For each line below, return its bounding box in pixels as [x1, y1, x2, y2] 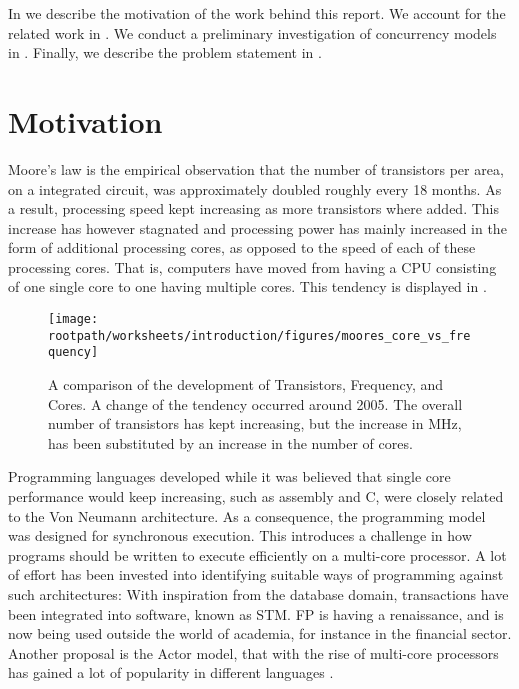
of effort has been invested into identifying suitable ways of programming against [8, 564, 504, 585]
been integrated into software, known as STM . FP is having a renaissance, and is [8, 603, 504, 624]
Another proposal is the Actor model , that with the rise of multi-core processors [8, 642, 499, 663]
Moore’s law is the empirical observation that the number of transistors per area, [8, 158, 504, 179]
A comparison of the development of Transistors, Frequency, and [48, 374, 444, 395]
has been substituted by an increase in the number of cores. [48, 432, 413, 453]
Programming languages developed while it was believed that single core [8, 466, 451, 487]
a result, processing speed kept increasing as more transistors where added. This [8, 198, 500, 219]
